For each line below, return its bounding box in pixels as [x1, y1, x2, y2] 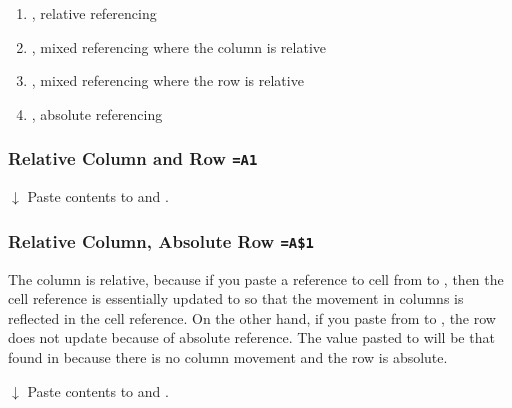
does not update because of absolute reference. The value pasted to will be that [8, 327, 495, 348]
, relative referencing [31, 3, 157, 23]
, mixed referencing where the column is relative [31, 36, 327, 57]
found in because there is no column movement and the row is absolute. [8, 346, 448, 367]
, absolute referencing [31, 103, 163, 124]
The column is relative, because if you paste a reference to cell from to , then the [8, 268, 504, 289]
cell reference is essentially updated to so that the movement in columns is [8, 288, 464, 309]
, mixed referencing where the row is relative [31, 70, 304, 91]
